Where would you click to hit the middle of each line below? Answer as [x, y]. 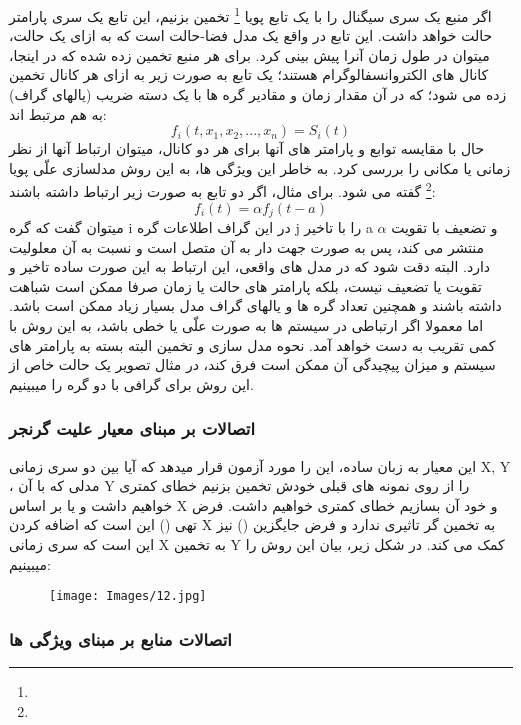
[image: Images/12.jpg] [128, 596]
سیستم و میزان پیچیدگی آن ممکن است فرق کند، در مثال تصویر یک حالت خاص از [252, 364]
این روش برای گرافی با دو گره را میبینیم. [131, 383]
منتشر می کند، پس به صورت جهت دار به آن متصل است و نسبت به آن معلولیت [247, 246]
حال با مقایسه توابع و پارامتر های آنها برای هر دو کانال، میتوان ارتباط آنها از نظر [247, 148]
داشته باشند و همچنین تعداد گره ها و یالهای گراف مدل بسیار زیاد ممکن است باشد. [255, 305]
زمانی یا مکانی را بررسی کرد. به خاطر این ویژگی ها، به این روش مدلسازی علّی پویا [260, 167]
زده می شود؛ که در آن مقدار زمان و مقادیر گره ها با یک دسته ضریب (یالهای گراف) [258, 94]
